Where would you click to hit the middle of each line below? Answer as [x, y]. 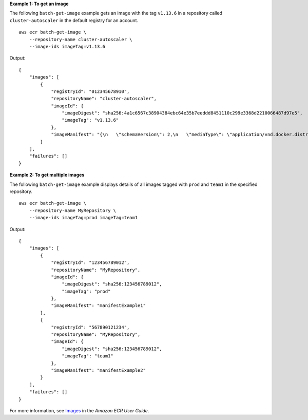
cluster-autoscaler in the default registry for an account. [74, 20]
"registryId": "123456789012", [90, 263]
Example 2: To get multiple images [47, 175]
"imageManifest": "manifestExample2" [99, 370]
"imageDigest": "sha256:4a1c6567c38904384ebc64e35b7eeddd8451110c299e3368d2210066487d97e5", [182, 113]
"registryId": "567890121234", [90, 327]
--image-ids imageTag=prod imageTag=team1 [83, 218]
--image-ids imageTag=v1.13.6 [67, 46]
